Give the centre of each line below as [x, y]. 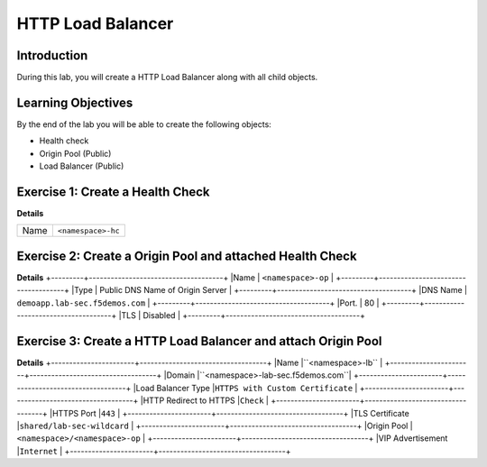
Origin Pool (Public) [75, 153]
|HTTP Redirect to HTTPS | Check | [205, 400]
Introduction [52, 55]
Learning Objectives [75, 102]
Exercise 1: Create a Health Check [114, 192]
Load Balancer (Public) [82, 166]
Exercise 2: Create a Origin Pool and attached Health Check [187, 256]
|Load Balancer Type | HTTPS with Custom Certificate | [245, 388]
